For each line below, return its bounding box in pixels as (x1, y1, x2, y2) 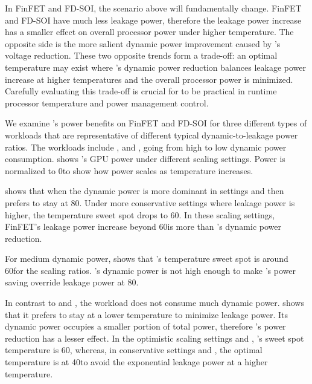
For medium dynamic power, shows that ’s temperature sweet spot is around (5, 252, 288, 265)
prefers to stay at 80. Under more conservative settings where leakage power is (5, 196, 295, 209)
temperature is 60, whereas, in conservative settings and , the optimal (5, 343, 263, 356)
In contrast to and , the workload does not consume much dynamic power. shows (5, 296, 304, 309)
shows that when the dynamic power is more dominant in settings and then (5, 184, 284, 197)
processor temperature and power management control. (5, 96, 209, 109)
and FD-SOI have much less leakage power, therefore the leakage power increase (5, 13, 302, 26)
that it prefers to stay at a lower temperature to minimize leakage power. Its (5, 308, 288, 321)
